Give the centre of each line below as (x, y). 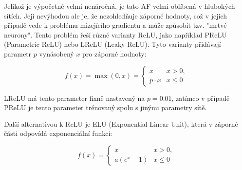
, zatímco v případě (201, 98)
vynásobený (56, 53)
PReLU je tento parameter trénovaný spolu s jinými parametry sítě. (105, 107)
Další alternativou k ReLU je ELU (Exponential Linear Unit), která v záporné (121, 123)
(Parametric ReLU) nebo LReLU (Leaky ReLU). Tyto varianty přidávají (112, 44)
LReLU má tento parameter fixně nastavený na (74, 98)
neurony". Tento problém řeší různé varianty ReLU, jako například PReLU (115, 34)
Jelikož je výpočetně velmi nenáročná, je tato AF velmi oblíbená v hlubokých (120, 6)
